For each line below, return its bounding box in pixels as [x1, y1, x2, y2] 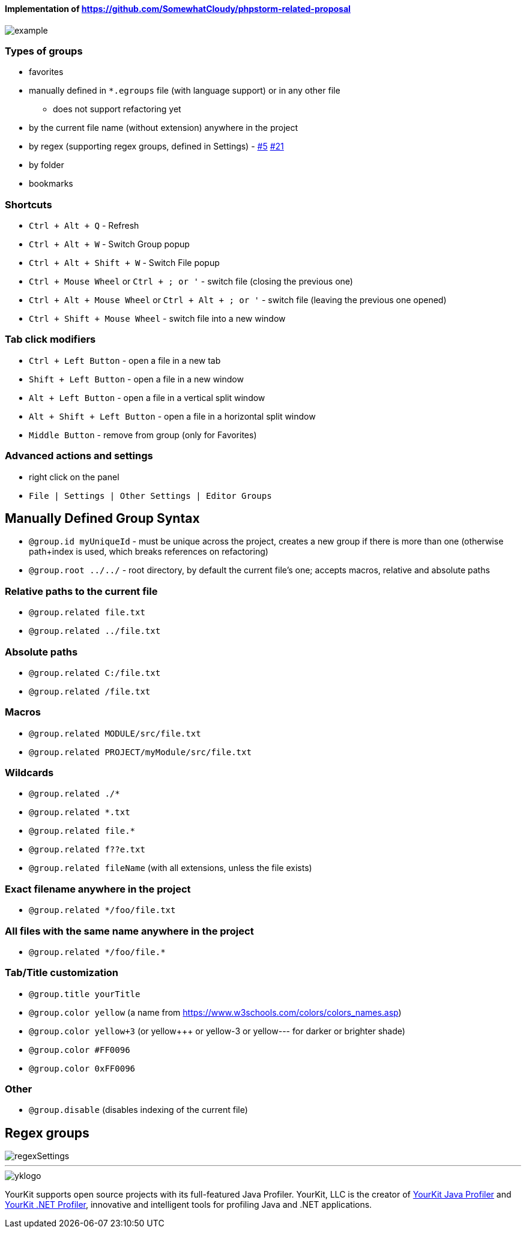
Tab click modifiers [5, 333, 96, 346]
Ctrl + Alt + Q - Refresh [29, 220, 139, 231]
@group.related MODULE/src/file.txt [29, 728, 201, 738]
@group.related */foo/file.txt [29, 905, 176, 915]
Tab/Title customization [5, 966, 119, 979]
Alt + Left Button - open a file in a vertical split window [29, 392, 265, 403]
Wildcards [5, 767, 54, 779]
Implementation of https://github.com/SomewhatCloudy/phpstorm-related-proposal [5, 4, 351, 14]
